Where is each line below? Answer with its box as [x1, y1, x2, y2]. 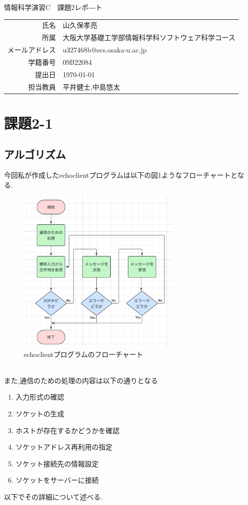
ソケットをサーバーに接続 [15, 475, 99, 485]
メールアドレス [7, 45, 56, 55]
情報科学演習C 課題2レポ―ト [4, 2, 103, 12]
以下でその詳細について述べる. [4, 491, 103, 502]
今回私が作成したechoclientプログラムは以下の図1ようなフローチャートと [4, 170, 238, 180]
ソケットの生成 [15, 408, 64, 419]
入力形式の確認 [15, 392, 64, 402]
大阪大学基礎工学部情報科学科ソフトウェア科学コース [63, 32, 236, 43]
